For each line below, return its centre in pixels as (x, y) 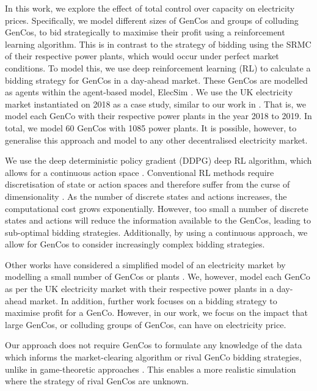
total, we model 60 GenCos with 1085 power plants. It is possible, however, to (151, 127)
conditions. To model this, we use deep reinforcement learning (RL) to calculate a (158, 68)
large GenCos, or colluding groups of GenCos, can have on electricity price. (146, 324)
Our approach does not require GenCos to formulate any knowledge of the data (154, 345)
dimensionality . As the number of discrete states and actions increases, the (146, 196)
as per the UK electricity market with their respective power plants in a (140, 289)
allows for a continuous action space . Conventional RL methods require (140, 172)
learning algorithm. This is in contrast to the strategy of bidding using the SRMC (158, 44)
